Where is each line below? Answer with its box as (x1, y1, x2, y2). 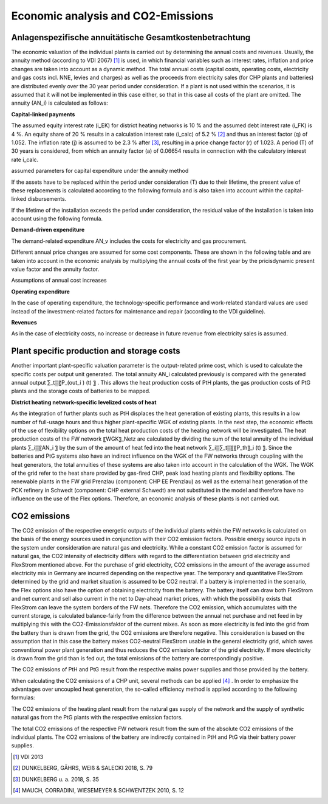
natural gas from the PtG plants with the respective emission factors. (11, 714, 183, 721)
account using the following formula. (11, 215, 103, 222)
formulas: (11, 694, 35, 701)
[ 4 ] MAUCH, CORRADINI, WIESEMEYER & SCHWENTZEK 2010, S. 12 (13, 787, 185, 794)
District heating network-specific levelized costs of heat (11, 399, 157, 406)
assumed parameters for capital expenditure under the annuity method (11, 167, 189, 175)
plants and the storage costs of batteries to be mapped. (11, 387, 151, 395)
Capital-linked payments (11, 110, 75, 118)
